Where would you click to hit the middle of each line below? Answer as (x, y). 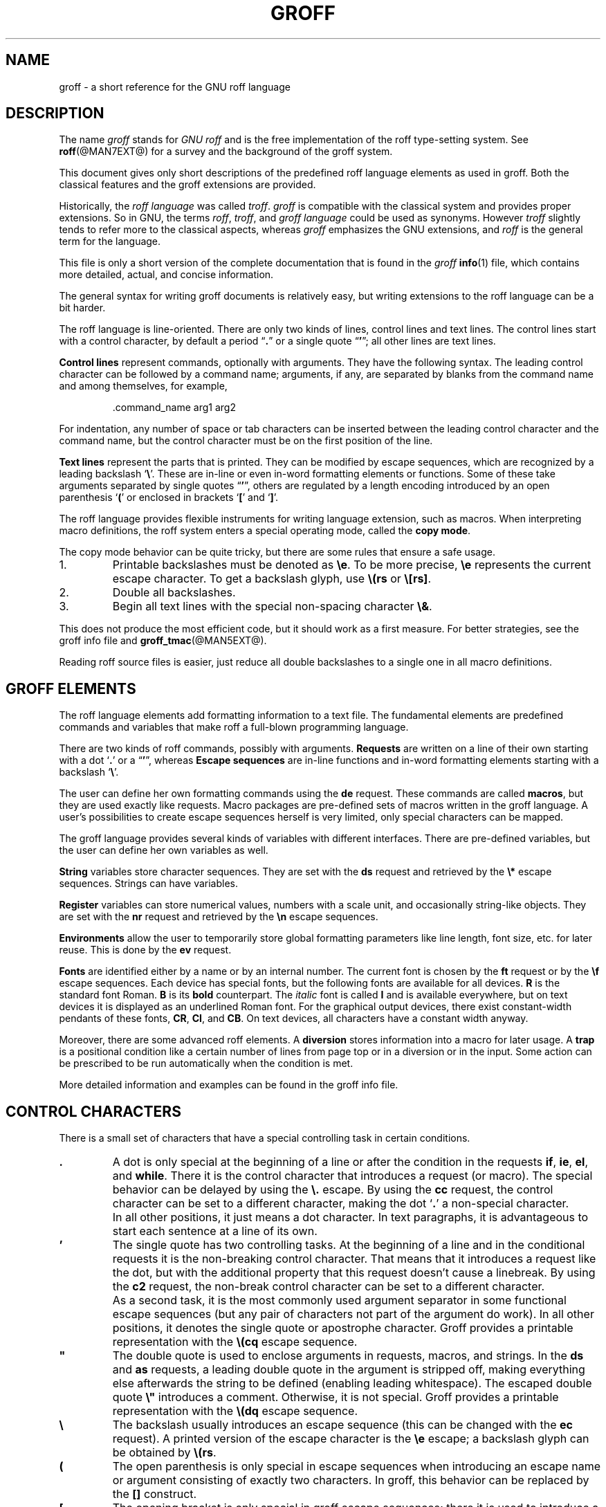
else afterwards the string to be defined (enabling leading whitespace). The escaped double (352, 1383)
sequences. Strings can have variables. (148, 884)
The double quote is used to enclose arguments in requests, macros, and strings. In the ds (348, 1356)
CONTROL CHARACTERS (93, 1111)
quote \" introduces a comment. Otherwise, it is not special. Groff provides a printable (336, 1397)
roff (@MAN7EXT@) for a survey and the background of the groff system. (226, 152)
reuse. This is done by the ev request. (145, 950)
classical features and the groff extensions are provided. (187, 185)
